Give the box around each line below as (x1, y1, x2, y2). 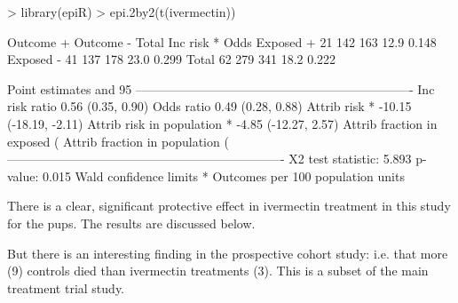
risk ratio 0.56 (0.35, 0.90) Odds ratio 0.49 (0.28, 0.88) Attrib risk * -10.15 (7, 97, 412, 116)
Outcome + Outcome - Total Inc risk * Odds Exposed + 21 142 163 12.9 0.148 (7, 32, 437, 51)
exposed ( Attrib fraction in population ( (7, 132, 229, 150)
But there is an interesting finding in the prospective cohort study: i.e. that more (7, 243, 448, 262)
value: (7, 166, 39, 185)
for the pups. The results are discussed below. (7, 213, 256, 232)
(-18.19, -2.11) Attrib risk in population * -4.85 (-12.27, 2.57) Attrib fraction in (7, 114, 438, 132)
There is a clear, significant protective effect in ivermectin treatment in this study (7, 196, 451, 215)
